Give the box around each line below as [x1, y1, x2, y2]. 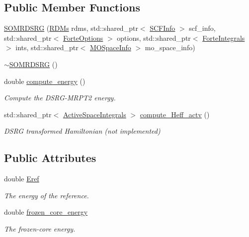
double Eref [4, 173, 39, 184]
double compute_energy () [4, 76, 85, 86]
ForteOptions [63, 32, 103, 43]
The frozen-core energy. [4, 223, 76, 234]
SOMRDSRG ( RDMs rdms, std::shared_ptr [4, 23, 138, 33]
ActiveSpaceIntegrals [63, 109, 126, 119]
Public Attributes [4, 150, 96, 165]
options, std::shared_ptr [117, 32, 191, 43]
